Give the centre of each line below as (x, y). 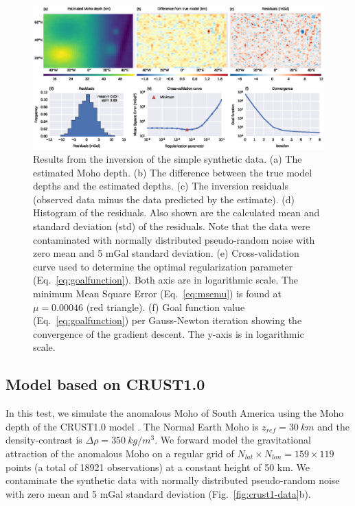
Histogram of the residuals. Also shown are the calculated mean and (176, 212)
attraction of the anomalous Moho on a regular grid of (120, 453)
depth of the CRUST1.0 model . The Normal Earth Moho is (132, 426)
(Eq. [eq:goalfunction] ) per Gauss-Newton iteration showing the (168, 320)
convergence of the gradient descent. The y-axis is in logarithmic (169, 333)
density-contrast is (44, 440)
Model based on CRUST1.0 (105, 384)
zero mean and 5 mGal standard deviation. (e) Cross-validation (166, 253)
